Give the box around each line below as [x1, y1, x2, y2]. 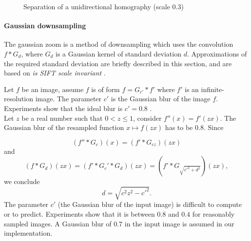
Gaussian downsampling [4, 20, 86, 31]
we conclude [4, 176, 40, 186]
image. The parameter [35, 93, 102, 104]
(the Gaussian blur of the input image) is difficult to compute [58, 199, 242, 209]
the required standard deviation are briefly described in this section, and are [4, 58, 232, 68]
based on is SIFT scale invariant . [4, 68, 106, 78]
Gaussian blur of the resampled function [4, 122, 124, 132]
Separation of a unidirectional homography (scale [23, 1, 170, 11]
